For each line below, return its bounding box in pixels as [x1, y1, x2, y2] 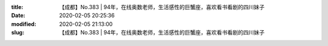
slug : [11, 29, 24, 36]
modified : [11, 20, 36, 27]
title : [11, 4, 24, 10]
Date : [11, 12, 26, 19]
